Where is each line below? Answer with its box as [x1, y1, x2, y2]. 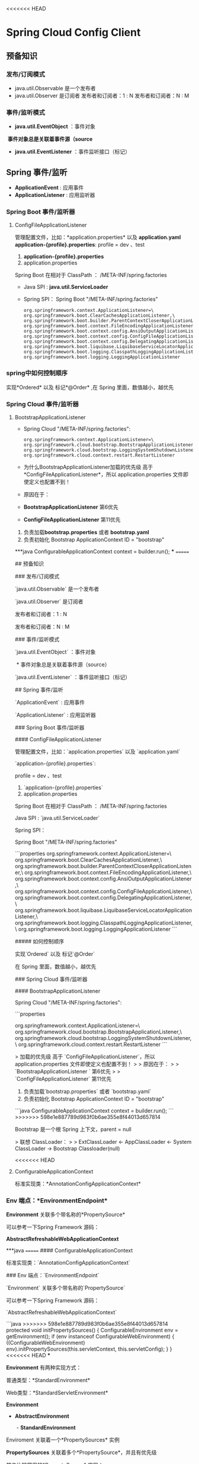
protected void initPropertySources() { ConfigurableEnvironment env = [6, 1326, 179, 1334]
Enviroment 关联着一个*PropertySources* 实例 [6, 1436, 120, 1443]
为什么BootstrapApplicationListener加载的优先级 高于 [23, 463, 153, 470]
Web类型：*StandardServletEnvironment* [6, 1389, 108, 1396]
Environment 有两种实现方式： [6, 1364, 82, 1371]
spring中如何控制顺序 [6, 369, 68, 377]
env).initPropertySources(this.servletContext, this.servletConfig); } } [6, 1345, 172, 1353]
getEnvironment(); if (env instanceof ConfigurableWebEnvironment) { [6, 1333, 175, 1340]
